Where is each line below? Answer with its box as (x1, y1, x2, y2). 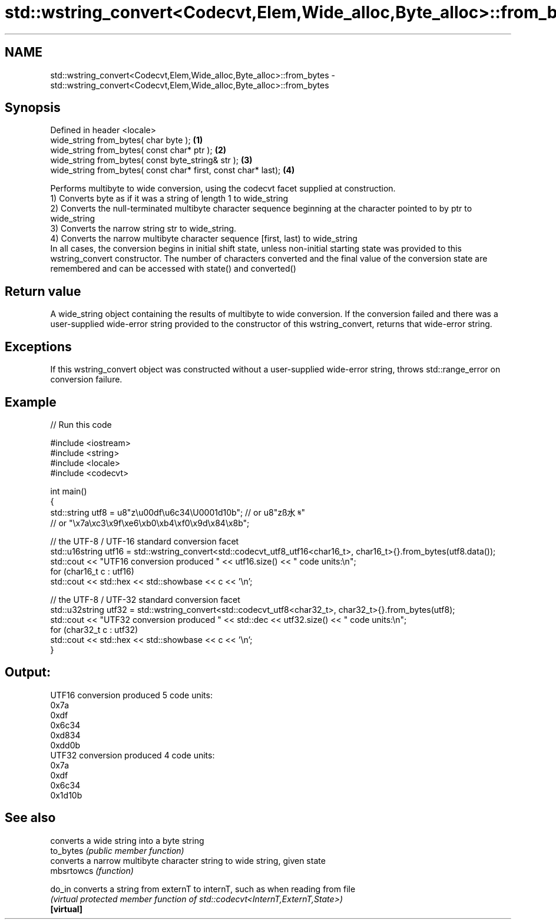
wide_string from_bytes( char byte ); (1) (50, 135, 203, 146)
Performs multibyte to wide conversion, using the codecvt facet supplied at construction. (50, 183, 396, 194)
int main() (50, 486, 87, 496)
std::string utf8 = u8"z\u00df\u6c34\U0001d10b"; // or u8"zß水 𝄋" (50, 507, 306, 517)
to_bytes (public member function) (50, 845, 184, 856)
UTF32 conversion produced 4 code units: (50, 750, 215, 760)
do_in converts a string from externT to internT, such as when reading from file (50, 883, 356, 894)
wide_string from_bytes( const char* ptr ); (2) (50, 145, 226, 156)
